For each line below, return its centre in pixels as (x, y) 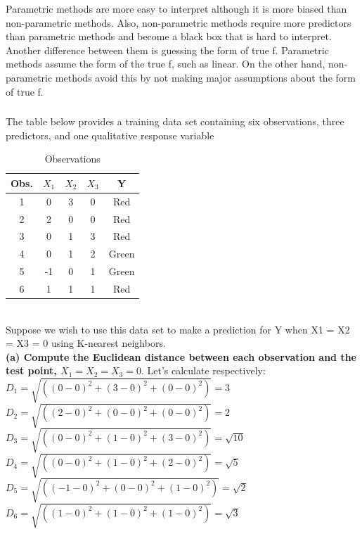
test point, (31, 370)
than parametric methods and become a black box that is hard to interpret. (169, 36)
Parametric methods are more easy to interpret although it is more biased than (176, 8)
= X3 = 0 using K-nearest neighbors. (86, 343)
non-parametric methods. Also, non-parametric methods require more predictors (179, 22)
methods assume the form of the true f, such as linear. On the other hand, (166, 64)
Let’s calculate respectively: (206, 370)
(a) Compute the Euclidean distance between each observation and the (181, 356)
